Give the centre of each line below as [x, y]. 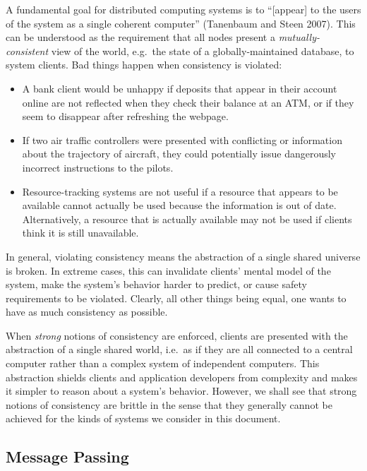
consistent [27, 50]
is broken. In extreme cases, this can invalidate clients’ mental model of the [168, 270]
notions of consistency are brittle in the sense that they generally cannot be [169, 404]
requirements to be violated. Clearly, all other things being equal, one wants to [176, 298]
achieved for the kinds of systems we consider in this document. [143, 418]
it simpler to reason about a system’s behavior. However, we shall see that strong [181, 391]
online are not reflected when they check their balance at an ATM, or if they [188, 102]
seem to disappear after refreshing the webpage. [125, 116]
